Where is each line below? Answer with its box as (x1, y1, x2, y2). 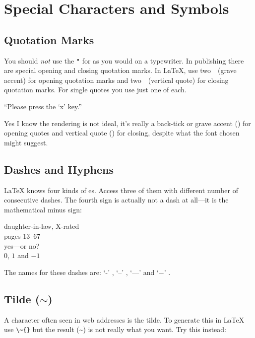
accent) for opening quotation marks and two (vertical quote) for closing (4, 74, 229, 85)
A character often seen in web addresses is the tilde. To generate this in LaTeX (4, 314, 245, 325)
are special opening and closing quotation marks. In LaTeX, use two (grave (4, 65, 237, 75)
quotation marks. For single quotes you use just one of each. (4, 84, 187, 95)
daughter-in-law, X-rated (4, 221, 79, 231)
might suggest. (4, 137, 48, 147)
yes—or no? (4, 240, 40, 251)
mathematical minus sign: (4, 204, 82, 214)
